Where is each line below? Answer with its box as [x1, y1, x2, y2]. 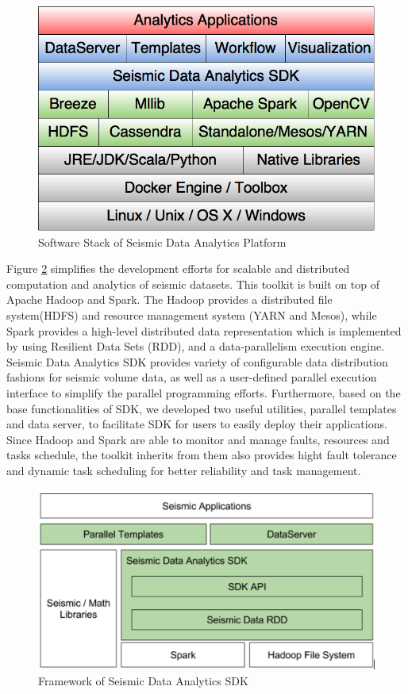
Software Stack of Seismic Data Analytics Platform [38, 233, 287, 250]
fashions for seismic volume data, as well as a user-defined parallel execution [6, 369, 377, 385]
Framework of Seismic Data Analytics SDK [38, 673, 248, 689]
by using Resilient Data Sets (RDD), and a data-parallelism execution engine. [6, 338, 385, 355]
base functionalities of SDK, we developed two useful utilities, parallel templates [6, 400, 397, 416]
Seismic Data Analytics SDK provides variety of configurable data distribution [6, 353, 388, 370]
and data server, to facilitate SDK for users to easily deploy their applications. [6, 416, 387, 432]
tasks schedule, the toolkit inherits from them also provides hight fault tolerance [6, 447, 397, 463]
